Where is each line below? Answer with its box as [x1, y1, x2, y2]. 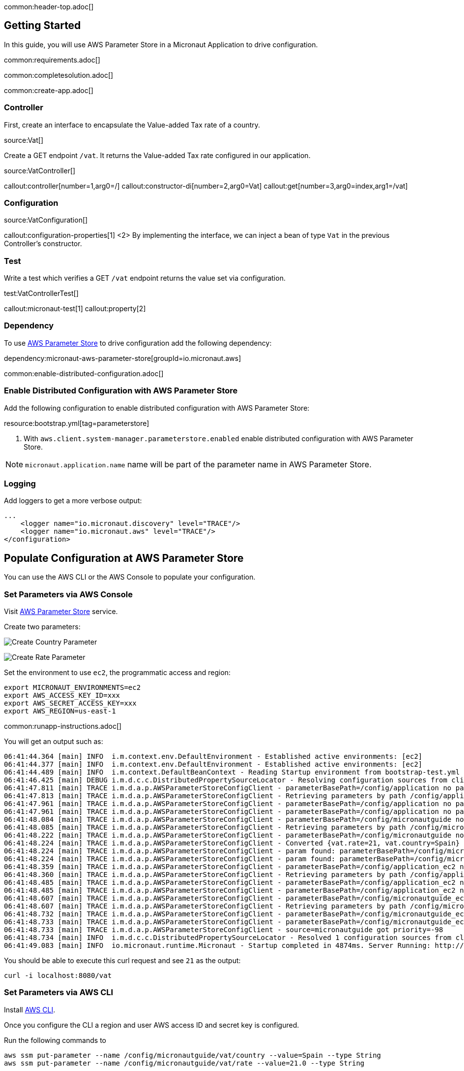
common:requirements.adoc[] [4, 55, 100, 64]
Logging [4, 478, 36, 488]
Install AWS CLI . [4, 1005, 56, 1014]
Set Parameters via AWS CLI [4, 987, 114, 998]
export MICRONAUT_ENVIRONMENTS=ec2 [4, 683, 141, 691]
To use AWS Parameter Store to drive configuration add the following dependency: [4, 338, 272, 347]
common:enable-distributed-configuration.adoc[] [4, 369, 164, 378]
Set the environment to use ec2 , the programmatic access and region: [4, 668, 231, 677]
